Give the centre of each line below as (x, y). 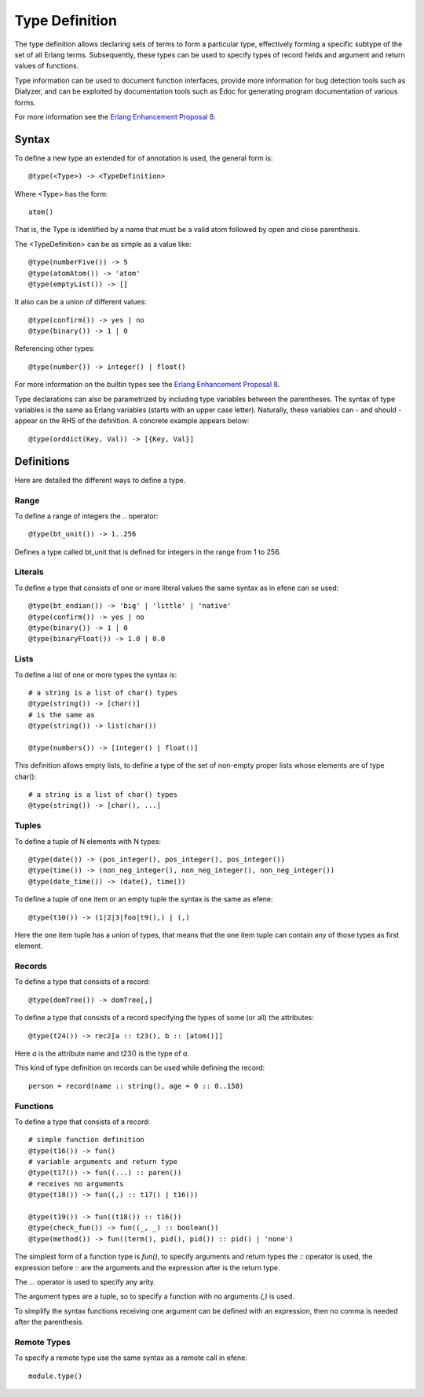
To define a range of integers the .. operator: (86, 516)
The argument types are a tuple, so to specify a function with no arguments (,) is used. (154, 1296)
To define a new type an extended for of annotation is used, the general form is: (144, 158)
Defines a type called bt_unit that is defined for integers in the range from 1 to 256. (148, 551)
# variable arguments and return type (103, 1162)
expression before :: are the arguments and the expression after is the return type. (147, 1267)
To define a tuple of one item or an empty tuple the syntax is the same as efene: (144, 899)
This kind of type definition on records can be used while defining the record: (140, 1068)
